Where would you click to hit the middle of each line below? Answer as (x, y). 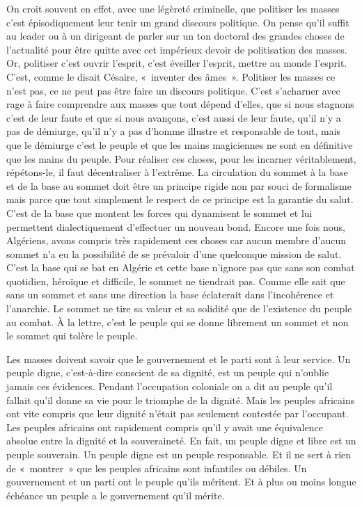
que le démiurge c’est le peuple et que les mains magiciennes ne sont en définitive (180, 144)
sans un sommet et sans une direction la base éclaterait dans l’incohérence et (170, 295)
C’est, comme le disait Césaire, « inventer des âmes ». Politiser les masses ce (171, 76)
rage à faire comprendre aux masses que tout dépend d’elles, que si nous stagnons (180, 104)
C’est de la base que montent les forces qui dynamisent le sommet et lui (159, 212)
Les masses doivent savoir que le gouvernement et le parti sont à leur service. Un (179, 359)
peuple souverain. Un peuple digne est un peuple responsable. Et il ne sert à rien (179, 454)
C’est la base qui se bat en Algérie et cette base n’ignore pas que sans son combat (181, 267)
